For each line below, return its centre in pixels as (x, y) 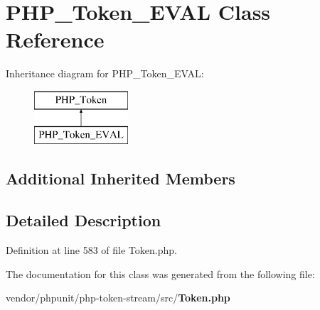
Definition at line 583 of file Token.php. (91, 250)
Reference (55, 39)
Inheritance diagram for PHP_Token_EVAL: (105, 73)
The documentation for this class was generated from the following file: (160, 273)
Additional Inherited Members (121, 178)
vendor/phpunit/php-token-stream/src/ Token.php (118, 298)
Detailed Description (84, 220)
